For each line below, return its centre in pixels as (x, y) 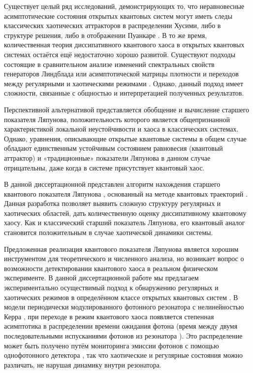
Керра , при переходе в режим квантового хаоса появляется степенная (109, 316)
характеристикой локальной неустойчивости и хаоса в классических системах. (121, 129)
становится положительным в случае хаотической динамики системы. (109, 232)
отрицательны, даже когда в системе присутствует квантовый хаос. (104, 167)
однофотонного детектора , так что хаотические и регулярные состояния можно (124, 355)
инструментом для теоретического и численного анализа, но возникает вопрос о (124, 258)
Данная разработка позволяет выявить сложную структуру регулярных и (112, 203)
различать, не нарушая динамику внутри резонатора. (83, 364)
